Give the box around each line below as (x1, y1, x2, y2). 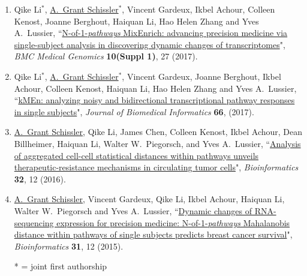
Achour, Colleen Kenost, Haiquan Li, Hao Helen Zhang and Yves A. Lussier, (14, 82, 297, 94)
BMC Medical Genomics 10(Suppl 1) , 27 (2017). (14, 50, 198, 62)
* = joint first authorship (14, 260, 107, 272)
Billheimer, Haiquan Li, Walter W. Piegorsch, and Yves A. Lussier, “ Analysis (14, 137, 301, 149)
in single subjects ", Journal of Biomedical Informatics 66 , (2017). (14, 105, 254, 118)
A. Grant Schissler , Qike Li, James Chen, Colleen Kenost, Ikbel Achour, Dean (14, 125, 303, 138)
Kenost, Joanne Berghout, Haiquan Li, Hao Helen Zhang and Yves (14, 14, 259, 27)
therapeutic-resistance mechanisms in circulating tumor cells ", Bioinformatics (14, 161, 299, 173)
